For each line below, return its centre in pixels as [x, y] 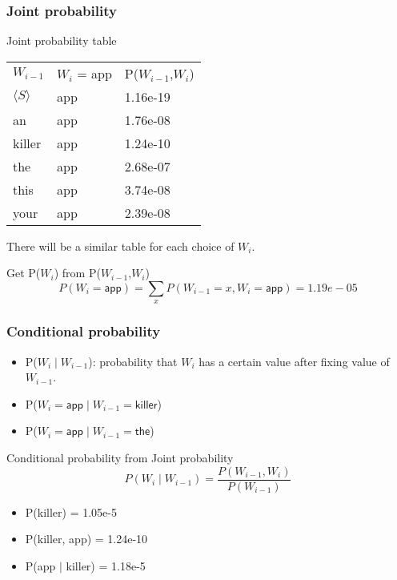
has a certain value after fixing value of [294, 361]
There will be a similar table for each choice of [120, 246]
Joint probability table [62, 40]
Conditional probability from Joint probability [120, 457]
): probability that [133, 361]
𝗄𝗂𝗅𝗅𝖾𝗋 [146, 405]
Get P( [24, 273]
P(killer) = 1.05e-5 [71, 512]
